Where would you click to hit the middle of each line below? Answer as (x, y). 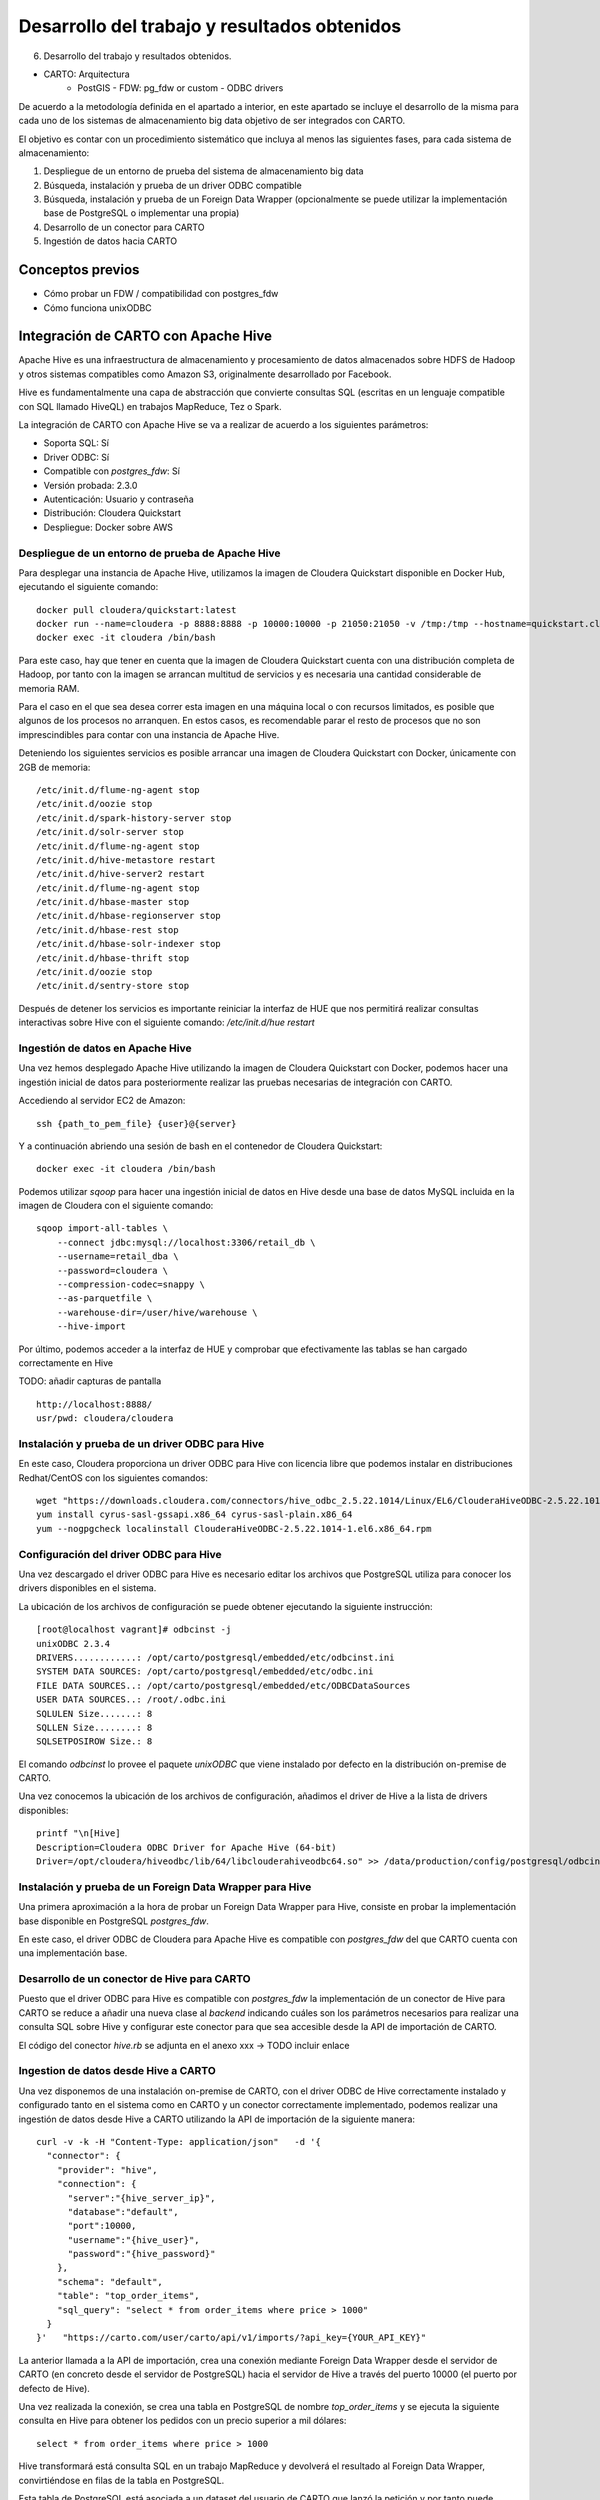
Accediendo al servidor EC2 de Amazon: (102, 1101)
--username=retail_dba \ (117, 1256)
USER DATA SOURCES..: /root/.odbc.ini (131, 1699)
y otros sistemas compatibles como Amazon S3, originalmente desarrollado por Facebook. (205, 374)
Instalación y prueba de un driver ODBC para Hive (141, 1443)
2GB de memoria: (54, 767)
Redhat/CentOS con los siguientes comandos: (113, 1477)
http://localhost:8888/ (94, 1404)
